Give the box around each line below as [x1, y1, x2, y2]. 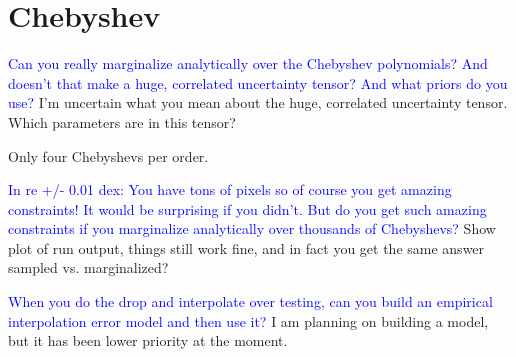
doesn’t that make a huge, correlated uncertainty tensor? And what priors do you [8, 72, 508, 93]
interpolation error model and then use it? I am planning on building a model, [8, 310, 489, 331]
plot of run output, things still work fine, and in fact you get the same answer [8, 237, 485, 258]
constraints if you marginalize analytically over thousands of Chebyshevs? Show [8, 218, 496, 239]
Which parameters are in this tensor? [8, 111, 236, 132]
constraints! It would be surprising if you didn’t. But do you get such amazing [8, 198, 487, 219]
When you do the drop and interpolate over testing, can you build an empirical [8, 291, 493, 312]
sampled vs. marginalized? [8, 257, 169, 278]
